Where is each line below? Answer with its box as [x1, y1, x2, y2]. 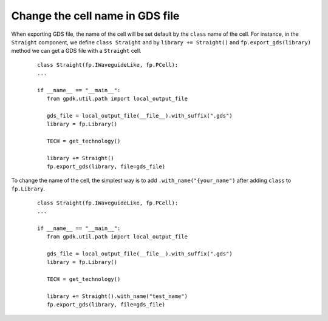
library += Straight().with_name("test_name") [46, 292, 188, 300]
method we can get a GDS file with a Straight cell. [11, 47, 142, 55]
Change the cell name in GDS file [11, 9, 180, 22]
